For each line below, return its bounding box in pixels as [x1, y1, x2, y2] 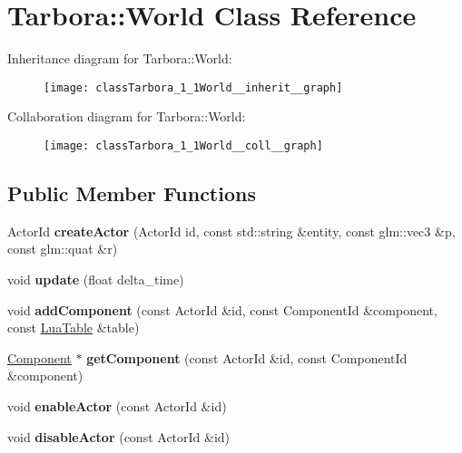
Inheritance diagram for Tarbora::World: [7, 49, 232, 68]
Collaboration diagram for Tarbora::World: [7, 107, 246, 126]
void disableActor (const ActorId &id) [7, 427, 231, 446]
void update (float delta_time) [7, 270, 184, 289]
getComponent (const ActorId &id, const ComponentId [86, 348, 408, 367]
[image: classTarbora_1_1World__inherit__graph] [44, 81, 343, 94]
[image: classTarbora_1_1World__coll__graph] [44, 139, 323, 152]
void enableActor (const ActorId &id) [7, 396, 227, 415]
